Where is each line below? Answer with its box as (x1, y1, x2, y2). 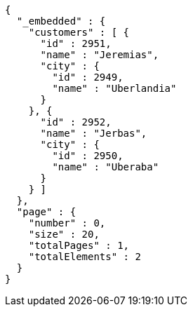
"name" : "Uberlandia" (52, 83, 177, 94)
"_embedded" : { (16, 15, 106, 27)
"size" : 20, (28, 229, 100, 240)
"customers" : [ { (28, 27, 130, 38)
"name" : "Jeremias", (40, 49, 159, 60)
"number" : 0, (28, 217, 106, 229)
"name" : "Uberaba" (52, 161, 159, 172)
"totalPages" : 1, (28, 240, 130, 251)
